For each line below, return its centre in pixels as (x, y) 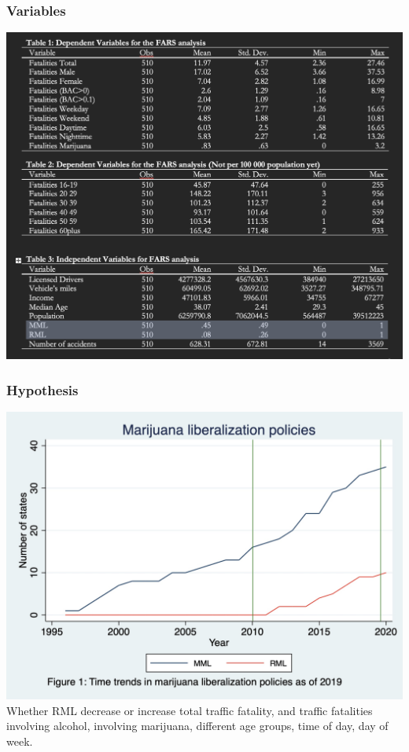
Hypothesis (42, 389)
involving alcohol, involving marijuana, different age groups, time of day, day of (197, 726)
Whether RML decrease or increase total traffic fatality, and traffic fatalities (190, 710)
